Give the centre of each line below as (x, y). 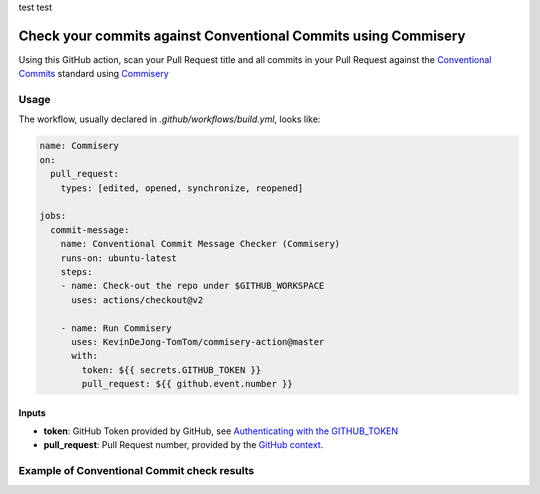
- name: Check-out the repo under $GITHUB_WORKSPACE (192, 286)
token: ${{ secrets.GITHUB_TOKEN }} (171, 369)
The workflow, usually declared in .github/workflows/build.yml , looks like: (169, 119)
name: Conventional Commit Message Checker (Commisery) (200, 244)
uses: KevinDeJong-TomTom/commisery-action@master (198, 341)
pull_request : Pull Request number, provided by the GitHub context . (183, 445)
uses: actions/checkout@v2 (137, 299)
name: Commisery (79, 146)
